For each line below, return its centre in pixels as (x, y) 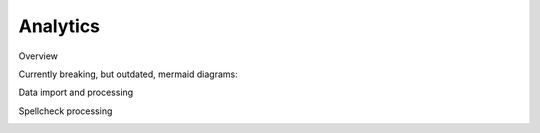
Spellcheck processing (65, 111)
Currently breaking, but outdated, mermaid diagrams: (128, 74)
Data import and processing (76, 92)
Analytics (59, 26)
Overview (38, 56)
